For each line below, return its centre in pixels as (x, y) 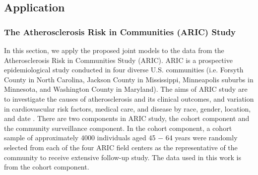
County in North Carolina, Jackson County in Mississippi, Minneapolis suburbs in (129, 79)
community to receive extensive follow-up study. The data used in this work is (123, 157)
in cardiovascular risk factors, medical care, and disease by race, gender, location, (128, 108)
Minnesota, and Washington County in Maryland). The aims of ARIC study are (126, 89)
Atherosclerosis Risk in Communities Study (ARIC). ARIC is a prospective (118, 60)
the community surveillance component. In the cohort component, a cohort (118, 128)
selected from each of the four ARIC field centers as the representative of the (121, 147)
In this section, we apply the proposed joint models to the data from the (114, 50)
